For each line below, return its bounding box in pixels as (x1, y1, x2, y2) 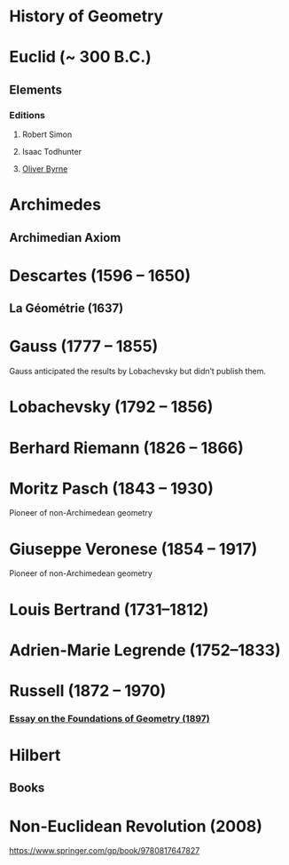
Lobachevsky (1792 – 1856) (9, 397, 214, 417)
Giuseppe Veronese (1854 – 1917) (9, 539, 258, 559)
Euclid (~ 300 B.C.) (9, 47, 152, 68)
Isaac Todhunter (21, 147, 82, 157)
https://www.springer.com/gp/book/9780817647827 (9, 845, 200, 856)
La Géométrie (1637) (9, 300, 124, 316)
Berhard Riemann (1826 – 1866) (9, 437, 244, 458)
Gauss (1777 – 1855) (9, 336, 159, 356)
